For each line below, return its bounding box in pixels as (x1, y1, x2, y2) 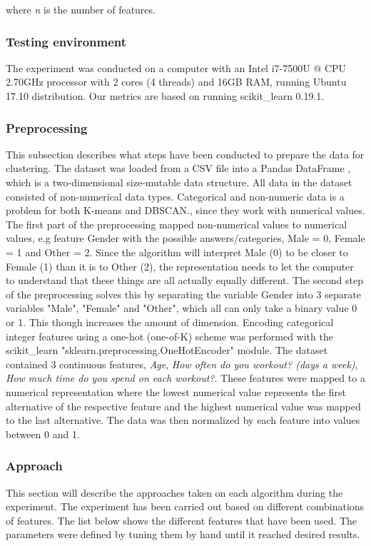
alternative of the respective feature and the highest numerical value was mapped (6, 398, 361, 413)
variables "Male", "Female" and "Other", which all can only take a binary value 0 (6, 300, 357, 315)
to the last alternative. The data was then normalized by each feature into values (6, 413, 360, 428)
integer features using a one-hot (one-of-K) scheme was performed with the (6, 328, 333, 343)
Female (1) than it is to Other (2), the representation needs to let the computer (6, 258, 354, 273)
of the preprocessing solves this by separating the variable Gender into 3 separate (6, 286, 361, 301)
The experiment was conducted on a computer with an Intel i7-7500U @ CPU (6, 60, 347, 75)
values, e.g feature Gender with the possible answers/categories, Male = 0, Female (6, 231, 365, 246)
